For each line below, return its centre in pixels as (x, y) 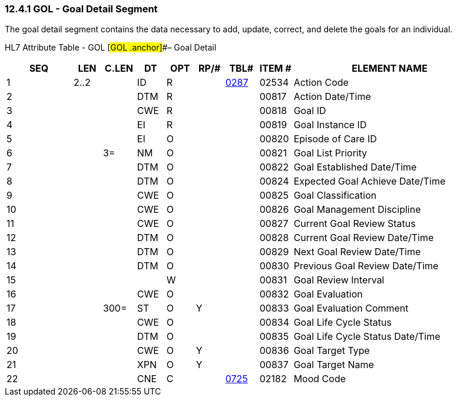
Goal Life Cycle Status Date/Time (367, 337)
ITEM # (275, 68)
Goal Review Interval (339, 280)
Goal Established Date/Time (355, 167)
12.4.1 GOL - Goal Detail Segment (81, 9)
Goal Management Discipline (357, 210)
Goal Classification (335, 196)
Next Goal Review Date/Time (357, 252)
